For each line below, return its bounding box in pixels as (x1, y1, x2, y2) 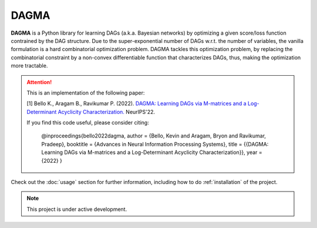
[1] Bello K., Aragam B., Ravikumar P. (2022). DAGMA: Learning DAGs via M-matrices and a (26, 100, 247, 107)
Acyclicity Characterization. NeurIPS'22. (58, 108, 156, 115)
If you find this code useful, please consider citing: (26, 119, 149, 126)
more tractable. (11, 62, 48, 69)
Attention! (26, 78, 52, 85)
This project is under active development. (26, 206, 127, 213)
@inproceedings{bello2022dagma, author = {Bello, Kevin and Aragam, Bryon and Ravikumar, (41, 132, 267, 139)
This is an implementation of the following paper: (26, 89, 145, 96)
